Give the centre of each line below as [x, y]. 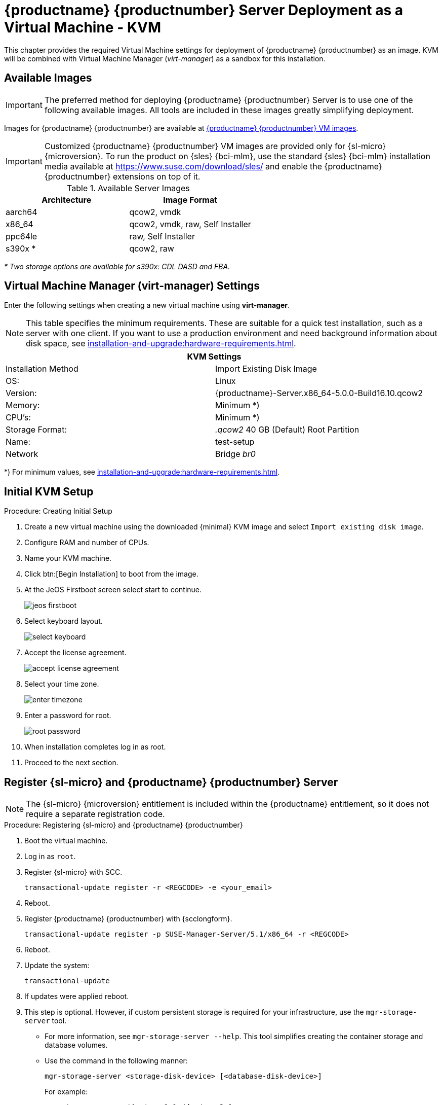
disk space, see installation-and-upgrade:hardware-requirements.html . [161, 344]
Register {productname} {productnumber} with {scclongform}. [128, 919]
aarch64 [22, 212]
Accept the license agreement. [75, 653]
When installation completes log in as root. [95, 747]
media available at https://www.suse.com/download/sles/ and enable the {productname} [213, 166]
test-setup [235, 442]
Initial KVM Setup [49, 491]
